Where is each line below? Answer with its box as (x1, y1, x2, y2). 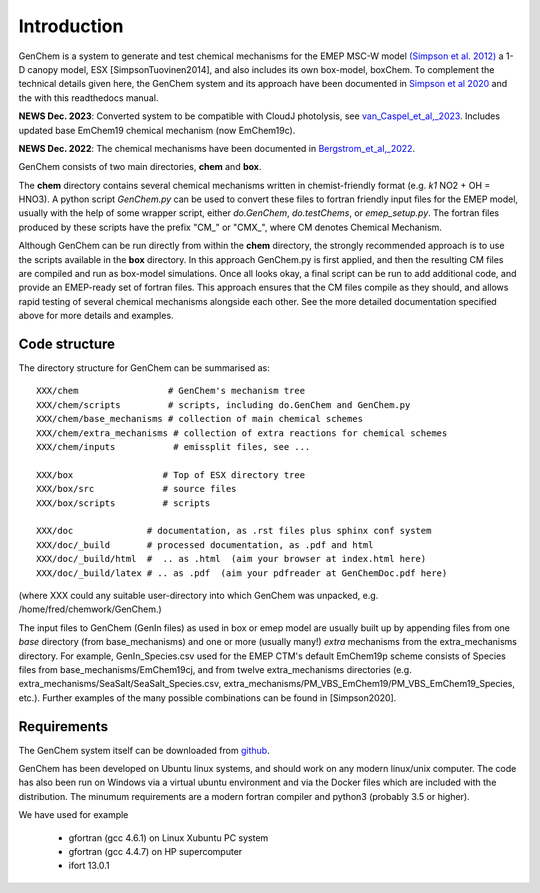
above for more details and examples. (18, 310, 174, 322)
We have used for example (18, 809, 129, 821)
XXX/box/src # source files (36, 483, 237, 495)
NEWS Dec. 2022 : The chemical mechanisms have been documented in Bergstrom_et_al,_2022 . (18, 142, 415, 154)
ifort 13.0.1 (68, 860, 110, 872)
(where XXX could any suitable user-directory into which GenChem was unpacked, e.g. (18, 589, 379, 601)
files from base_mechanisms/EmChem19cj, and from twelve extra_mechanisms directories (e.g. (18, 663, 412, 675)
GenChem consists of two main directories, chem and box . (18, 161, 262, 173)
